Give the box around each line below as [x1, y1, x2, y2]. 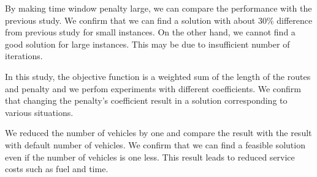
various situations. [5, 106, 74, 118]
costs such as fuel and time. [5, 162, 109, 175]
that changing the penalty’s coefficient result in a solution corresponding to [5, 94, 288, 107]
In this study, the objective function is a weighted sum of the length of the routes [5, 70, 311, 82]
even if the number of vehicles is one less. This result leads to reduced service [5, 150, 295, 163]
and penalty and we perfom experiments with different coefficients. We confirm [5, 82, 301, 95]
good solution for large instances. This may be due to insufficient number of [5, 37, 290, 50]
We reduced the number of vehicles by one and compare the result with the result [5, 126, 312, 139]
